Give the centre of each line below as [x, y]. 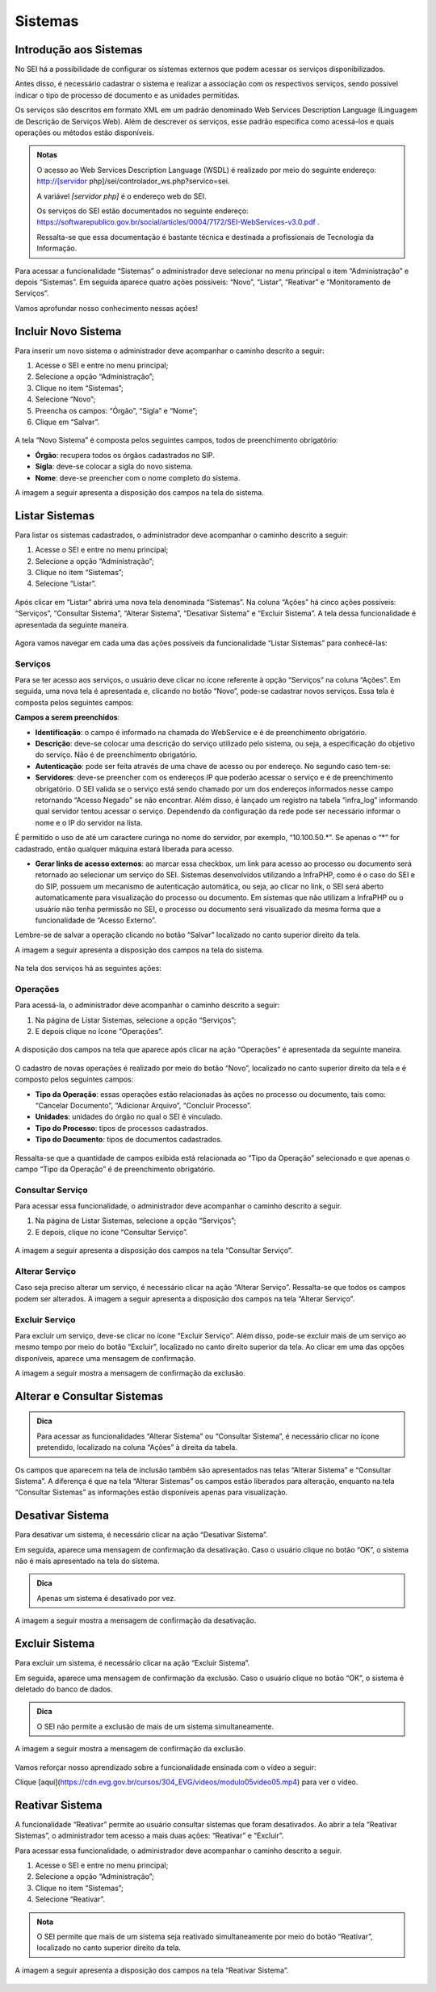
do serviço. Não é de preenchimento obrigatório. [116, 754]
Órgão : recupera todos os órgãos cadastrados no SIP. [125, 455]
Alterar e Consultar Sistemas [89, 1396]
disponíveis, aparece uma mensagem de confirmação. [105, 1358]
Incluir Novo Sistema [68, 331]
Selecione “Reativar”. [70, 1899]
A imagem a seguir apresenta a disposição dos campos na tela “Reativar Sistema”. [152, 1970]
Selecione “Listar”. [66, 584]
